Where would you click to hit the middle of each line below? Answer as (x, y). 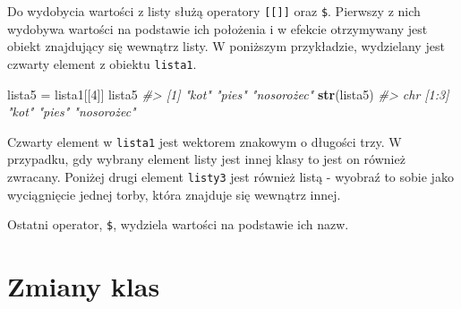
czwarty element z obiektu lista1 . (102, 63)
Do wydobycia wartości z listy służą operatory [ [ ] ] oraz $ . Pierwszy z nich (214, 11)
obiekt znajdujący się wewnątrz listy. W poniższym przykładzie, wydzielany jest (226, 46)
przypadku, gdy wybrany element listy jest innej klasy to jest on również (206, 159)
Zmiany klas (84, 286)
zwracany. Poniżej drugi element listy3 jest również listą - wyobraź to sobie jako (230, 176)
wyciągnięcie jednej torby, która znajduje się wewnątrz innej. (174, 194)
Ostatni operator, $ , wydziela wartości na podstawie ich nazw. (178, 224)
